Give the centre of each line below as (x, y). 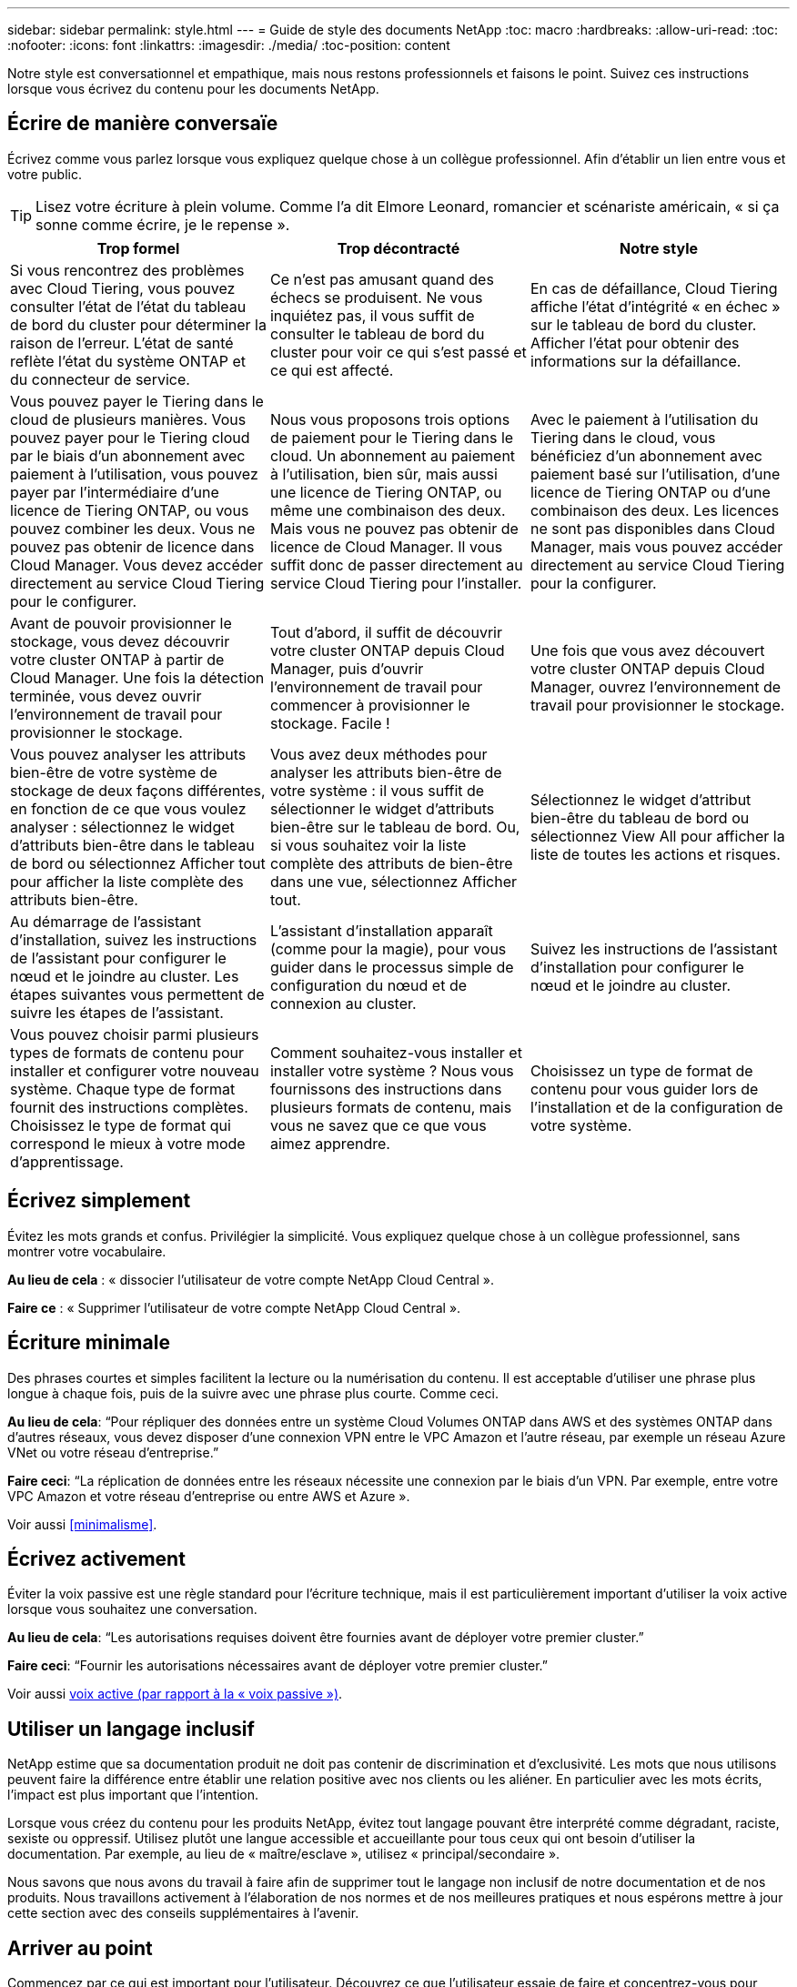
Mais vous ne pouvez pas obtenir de (394, 528)
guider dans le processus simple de (392, 967)
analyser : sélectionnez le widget (122, 827)
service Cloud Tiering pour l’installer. (396, 583)
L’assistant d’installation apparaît (381, 930)
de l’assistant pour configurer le (118, 958)
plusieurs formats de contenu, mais (391, 1107)
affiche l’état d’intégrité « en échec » (655, 306)
